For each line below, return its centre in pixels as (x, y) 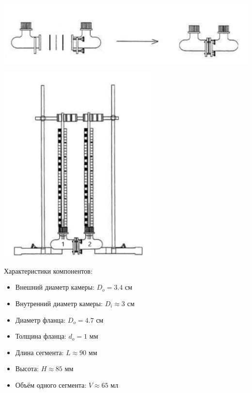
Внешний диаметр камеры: (55, 287)
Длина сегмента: (39, 352)
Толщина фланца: (41, 336)
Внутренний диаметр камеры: (59, 303)
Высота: (27, 368)
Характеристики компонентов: (48, 270)
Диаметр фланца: (40, 319)
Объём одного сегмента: (51, 385)
